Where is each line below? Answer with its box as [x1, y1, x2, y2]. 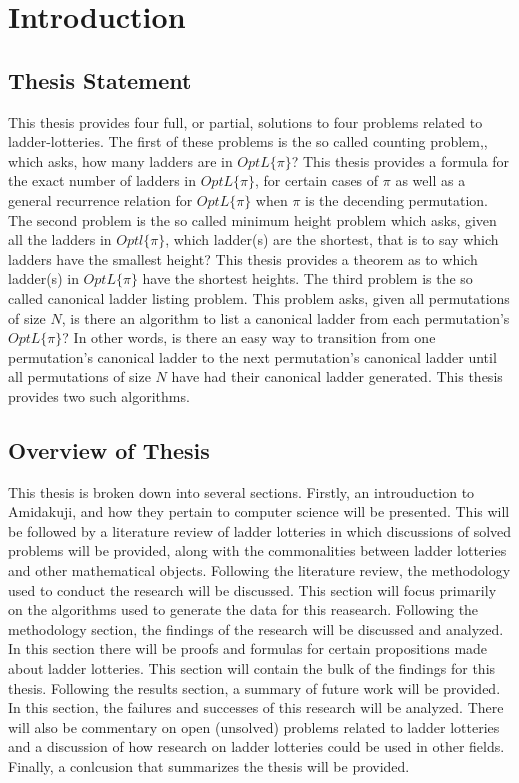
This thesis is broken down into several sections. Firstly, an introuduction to [8, 481, 475, 502]
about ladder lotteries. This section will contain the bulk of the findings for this [8, 658, 496, 679]
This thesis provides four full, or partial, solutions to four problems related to [8, 111, 483, 132]
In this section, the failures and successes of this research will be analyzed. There [8, 697, 504, 718]
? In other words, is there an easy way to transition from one [62, 327, 436, 348]
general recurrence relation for [8, 189, 193, 210]
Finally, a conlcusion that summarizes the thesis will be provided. [8, 756, 410, 776]
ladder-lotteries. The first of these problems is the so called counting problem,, [8, 131, 488, 152]
